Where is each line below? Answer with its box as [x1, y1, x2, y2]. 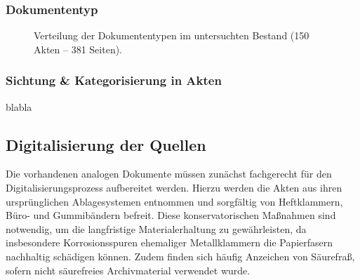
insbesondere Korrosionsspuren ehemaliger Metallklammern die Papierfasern [6, 235, 333, 250]
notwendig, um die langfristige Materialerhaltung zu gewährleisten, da [6, 221, 307, 236]
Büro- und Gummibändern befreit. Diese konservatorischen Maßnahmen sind [6, 208, 336, 222]
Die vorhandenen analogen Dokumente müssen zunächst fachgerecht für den [6, 166, 332, 181]
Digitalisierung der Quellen [6, 133, 206, 155]
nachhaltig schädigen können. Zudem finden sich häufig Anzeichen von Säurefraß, [6, 248, 355, 263]
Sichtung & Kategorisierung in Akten [6, 72, 222, 89]
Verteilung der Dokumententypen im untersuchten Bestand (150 [34, 28, 309, 43]
